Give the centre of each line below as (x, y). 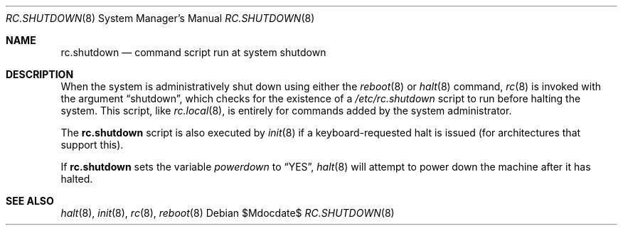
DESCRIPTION (40, 74)
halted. (77, 179)
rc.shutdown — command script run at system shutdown (193, 52)
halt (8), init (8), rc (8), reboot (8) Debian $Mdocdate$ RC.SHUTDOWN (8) (228, 213)
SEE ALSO (30, 201)
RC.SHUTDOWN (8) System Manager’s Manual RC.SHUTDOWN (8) (160, 18)
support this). (92, 145)
